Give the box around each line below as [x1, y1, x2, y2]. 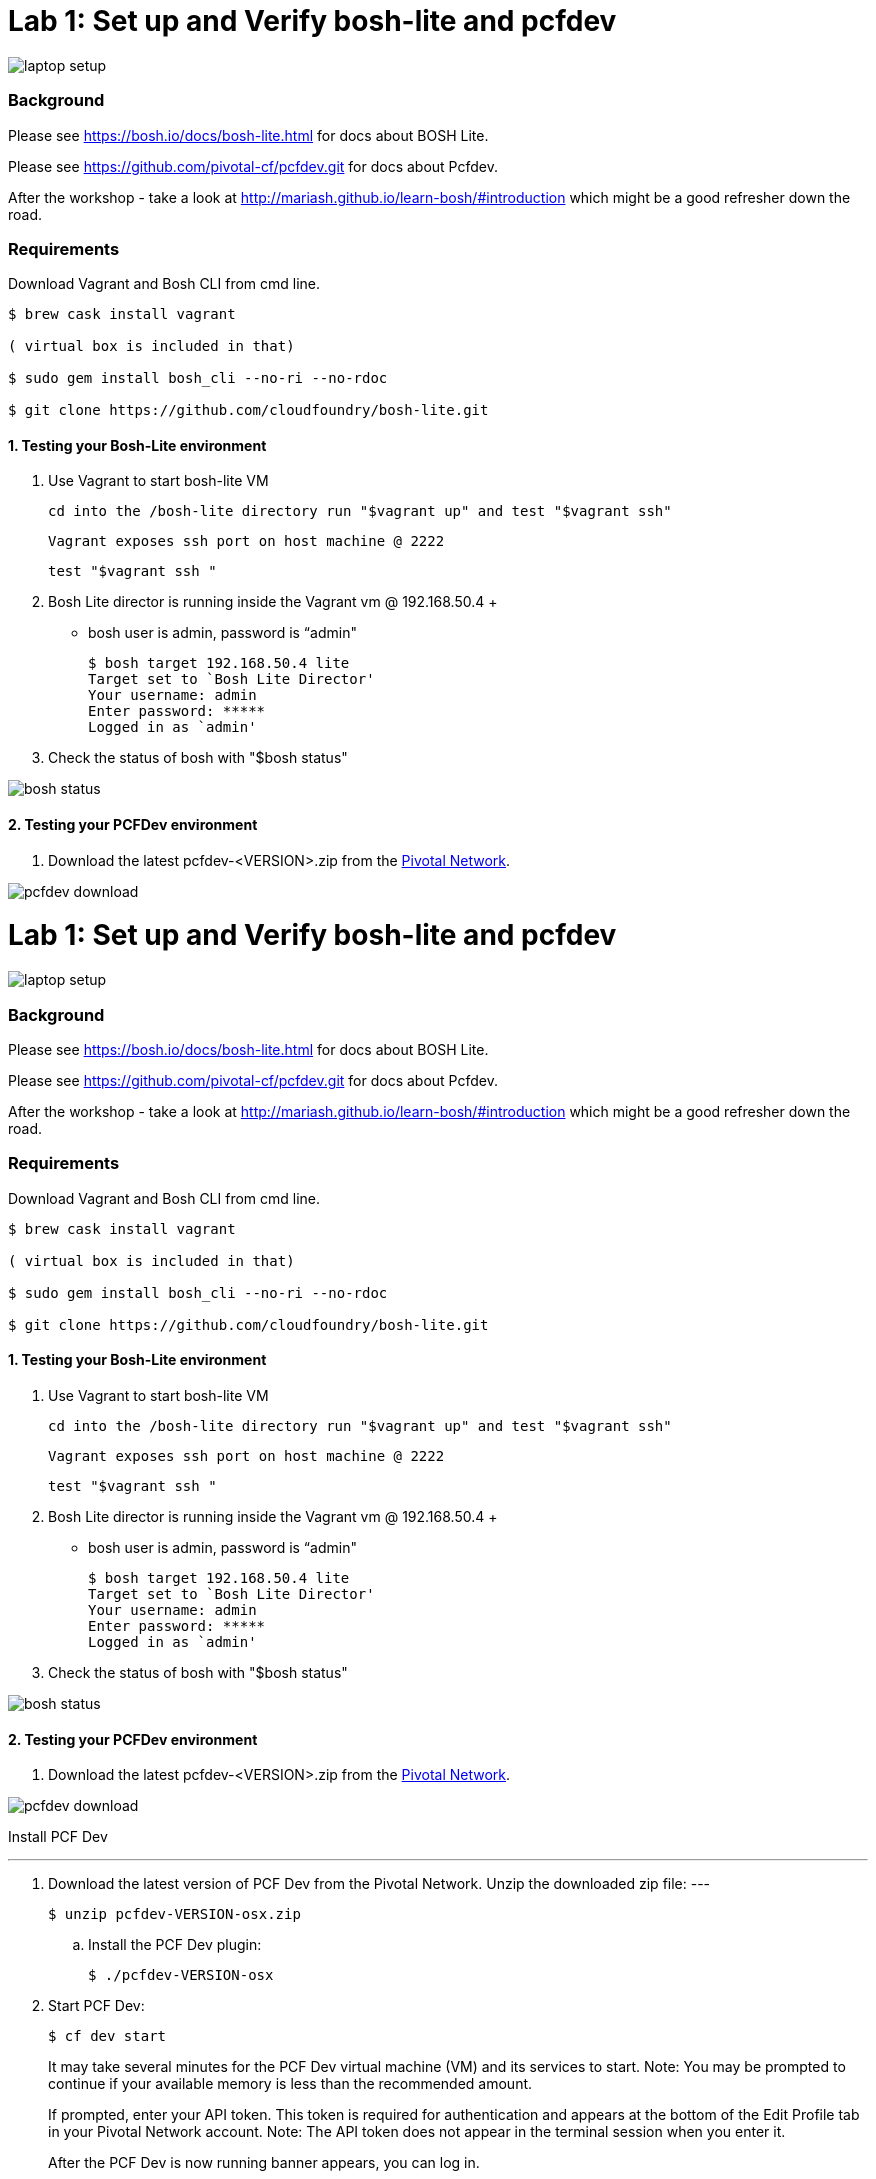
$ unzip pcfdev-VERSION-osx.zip [48, 1906, 301, 1923]
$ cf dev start [48, 2028, 167, 2045]
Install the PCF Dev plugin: [88, 1936, 262, 1954]
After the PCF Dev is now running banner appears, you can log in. [48, 2154, 480, 2172]
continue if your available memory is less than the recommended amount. [48, 2075, 533, 2093]
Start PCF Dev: [48, 1997, 145, 2015]
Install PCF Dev [8, 1828, 108, 1846]
